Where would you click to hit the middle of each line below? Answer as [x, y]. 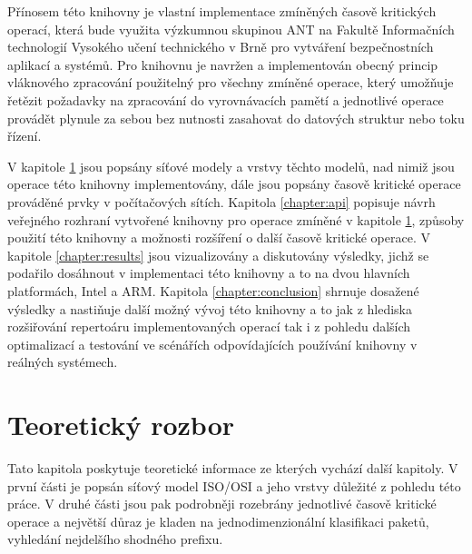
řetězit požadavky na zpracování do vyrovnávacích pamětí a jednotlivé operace [226, 99]
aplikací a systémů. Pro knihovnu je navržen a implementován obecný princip [223, 64]
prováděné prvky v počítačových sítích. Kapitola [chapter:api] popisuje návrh [221, 201]
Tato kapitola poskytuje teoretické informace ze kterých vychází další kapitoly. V [233, 468]
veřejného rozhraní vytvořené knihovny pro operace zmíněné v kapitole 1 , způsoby [236, 219]
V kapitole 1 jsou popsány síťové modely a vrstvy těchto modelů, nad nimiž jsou [231, 166]
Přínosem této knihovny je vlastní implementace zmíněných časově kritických [222, 11]
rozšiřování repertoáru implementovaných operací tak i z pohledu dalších [209, 326]
